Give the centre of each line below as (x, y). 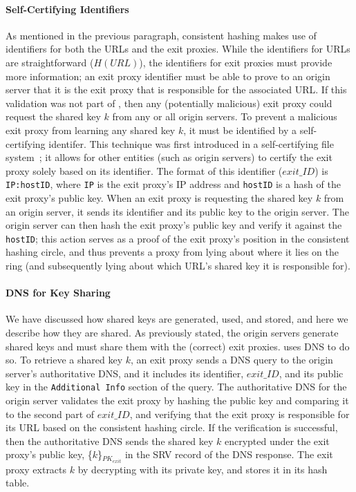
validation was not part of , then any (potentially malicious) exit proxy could (169, 103)
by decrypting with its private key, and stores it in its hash (203, 469)
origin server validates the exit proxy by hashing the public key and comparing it (177, 400)
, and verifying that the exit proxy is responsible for (240, 414)
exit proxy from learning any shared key (91, 130)
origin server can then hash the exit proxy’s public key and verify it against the (174, 225)
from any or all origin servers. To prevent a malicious (225, 116)
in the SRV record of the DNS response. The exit (229, 454)
